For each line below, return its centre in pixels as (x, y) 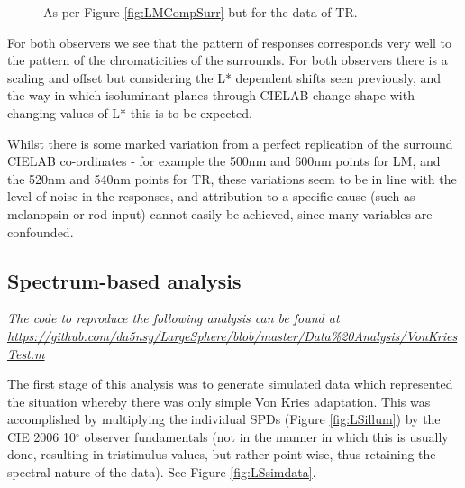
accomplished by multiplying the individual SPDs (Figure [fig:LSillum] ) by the (224, 419)
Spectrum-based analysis (124, 280)
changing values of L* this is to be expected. (130, 112)
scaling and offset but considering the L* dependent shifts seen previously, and (224, 77)
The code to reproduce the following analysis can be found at (173, 318)
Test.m (26, 353)
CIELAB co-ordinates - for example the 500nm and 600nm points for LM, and (224, 161)
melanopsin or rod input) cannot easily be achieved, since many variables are (220, 213)
